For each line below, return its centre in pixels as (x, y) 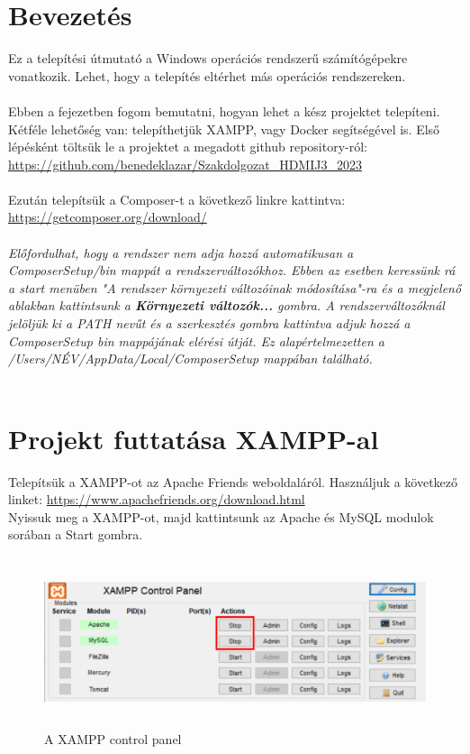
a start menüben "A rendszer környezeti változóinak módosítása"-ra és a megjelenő (235, 287)
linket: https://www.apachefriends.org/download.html (157, 499)
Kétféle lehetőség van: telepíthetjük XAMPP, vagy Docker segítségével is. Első (224, 129)
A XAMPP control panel (113, 739)
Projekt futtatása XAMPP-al (194, 438)
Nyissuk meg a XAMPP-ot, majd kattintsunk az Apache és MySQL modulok (221, 516)
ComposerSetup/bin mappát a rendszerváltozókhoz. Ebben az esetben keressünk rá (232, 270)
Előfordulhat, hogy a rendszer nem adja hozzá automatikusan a (181, 252)
